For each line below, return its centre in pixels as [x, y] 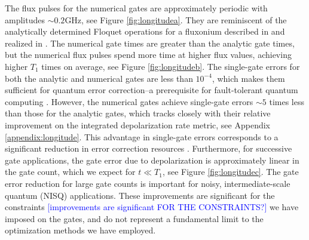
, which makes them [248, 78]
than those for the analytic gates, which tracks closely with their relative [138, 113]
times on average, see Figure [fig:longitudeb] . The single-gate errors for [171, 66]
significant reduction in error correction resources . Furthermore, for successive [149, 148]
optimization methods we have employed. [80, 230]
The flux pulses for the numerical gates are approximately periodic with [136, 8]
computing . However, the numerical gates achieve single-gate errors [129, 101]
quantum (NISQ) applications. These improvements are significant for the [140, 195]
